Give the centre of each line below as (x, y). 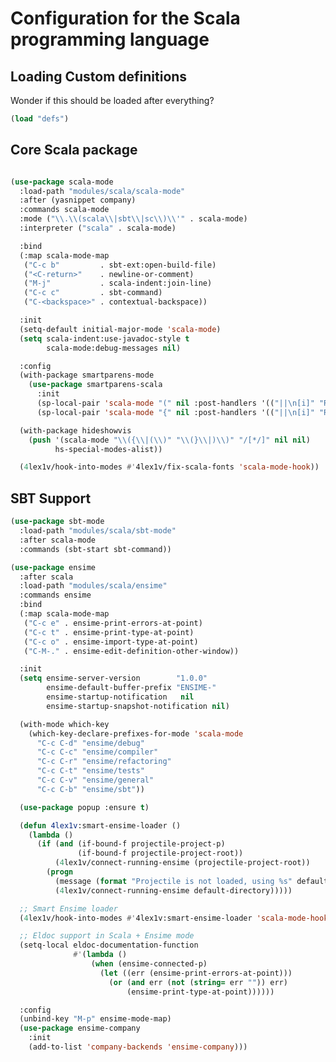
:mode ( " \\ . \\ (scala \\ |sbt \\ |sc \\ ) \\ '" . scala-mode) (133, 219)
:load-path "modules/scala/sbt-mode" (98, 531)
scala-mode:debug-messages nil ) (114, 348)
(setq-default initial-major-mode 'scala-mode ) (120, 329)
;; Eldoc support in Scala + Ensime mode (107, 936)
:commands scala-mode (64, 210)
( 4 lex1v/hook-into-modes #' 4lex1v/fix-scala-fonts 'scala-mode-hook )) (169, 467)
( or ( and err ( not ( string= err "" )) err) (198, 982)
